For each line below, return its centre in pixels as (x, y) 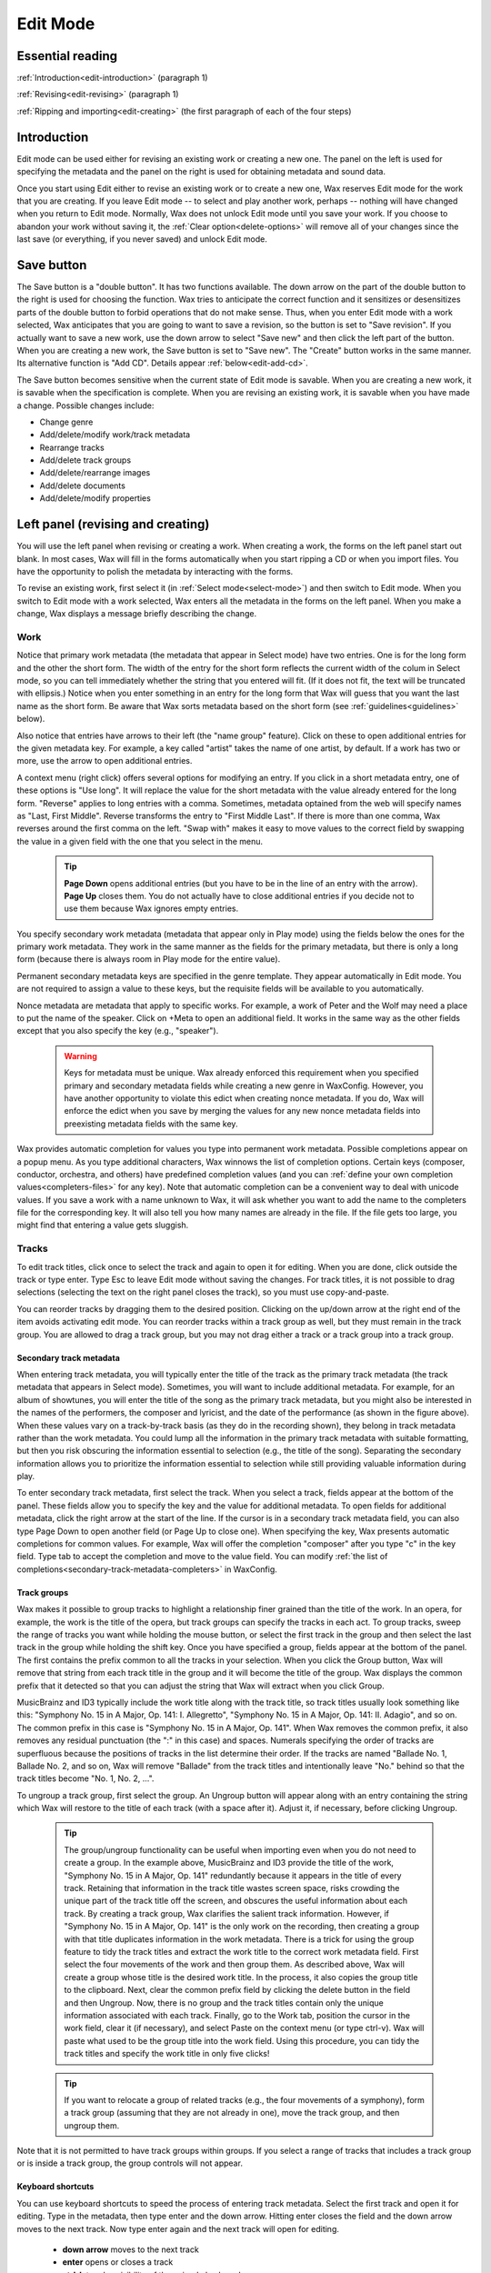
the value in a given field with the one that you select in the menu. (140, 841)
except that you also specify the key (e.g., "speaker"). (118, 1031)
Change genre (66, 422)
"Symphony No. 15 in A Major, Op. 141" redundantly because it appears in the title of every (233, 1875)
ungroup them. (92, 2125)
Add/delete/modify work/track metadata (115, 435)
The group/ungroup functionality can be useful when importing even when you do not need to (240, 1849)
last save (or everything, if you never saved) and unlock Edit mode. (142, 239)
